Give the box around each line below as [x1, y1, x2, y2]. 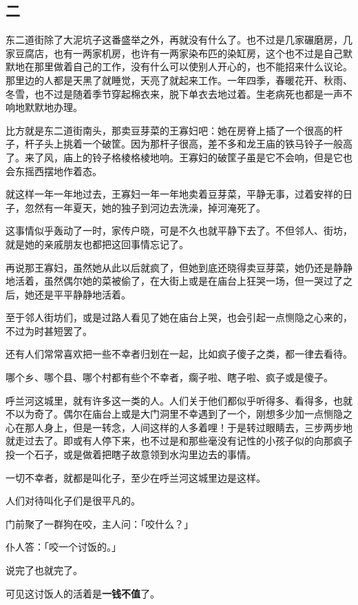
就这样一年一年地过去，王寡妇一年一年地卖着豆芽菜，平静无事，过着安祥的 [6, 187, 343, 201]
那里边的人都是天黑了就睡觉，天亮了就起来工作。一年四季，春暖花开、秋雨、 [6, 72, 352, 87]
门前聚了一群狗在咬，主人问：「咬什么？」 [6, 516, 193, 531]
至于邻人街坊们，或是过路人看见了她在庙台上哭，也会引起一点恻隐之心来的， [6, 310, 352, 325]
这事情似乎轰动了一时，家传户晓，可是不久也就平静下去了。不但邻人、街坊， [6, 223, 352, 238]
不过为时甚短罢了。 [6, 323, 92, 338]
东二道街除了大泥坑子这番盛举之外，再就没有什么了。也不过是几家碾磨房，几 [6, 32, 352, 47]
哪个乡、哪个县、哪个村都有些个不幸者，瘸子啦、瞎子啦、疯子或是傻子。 [6, 370, 333, 384]
